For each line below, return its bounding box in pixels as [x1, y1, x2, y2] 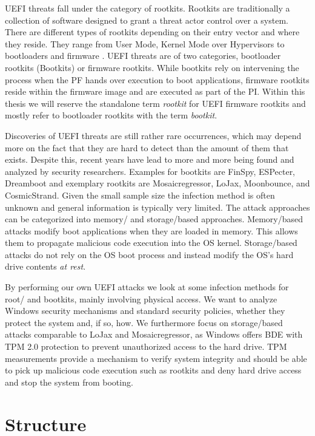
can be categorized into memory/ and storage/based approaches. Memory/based [5, 213, 303, 225]
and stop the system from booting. [5, 375, 133, 388]
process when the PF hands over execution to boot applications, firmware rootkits [5, 73, 310, 86]
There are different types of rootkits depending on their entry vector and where [5, 26, 300, 38]
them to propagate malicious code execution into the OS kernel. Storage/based [5, 236, 297, 249]
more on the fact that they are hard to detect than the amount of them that [5, 141, 289, 154]
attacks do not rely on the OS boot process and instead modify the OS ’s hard [5, 248, 294, 261]
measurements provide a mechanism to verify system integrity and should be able [5, 352, 307, 364]
